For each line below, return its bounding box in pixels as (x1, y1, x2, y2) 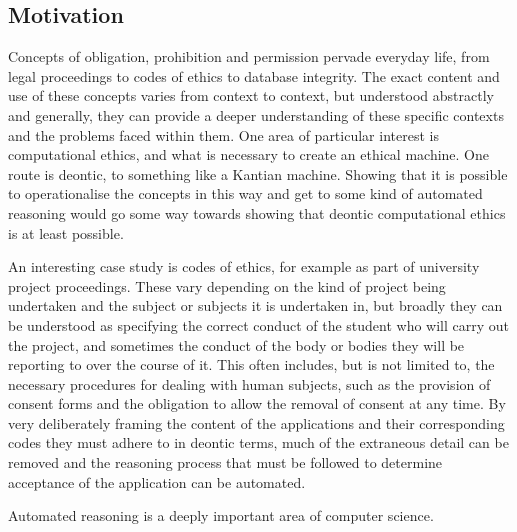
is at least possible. (8, 222, 124, 243)
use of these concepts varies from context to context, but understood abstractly (8, 85, 494, 106)
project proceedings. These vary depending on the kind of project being (8, 275, 446, 296)
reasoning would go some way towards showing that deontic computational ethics (8, 202, 506, 223)
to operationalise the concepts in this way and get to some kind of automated (8, 183, 483, 204)
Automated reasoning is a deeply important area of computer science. (8, 505, 434, 526)
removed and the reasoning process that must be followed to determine (8, 452, 443, 473)
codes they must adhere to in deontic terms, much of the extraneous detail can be (8, 432, 509, 453)
